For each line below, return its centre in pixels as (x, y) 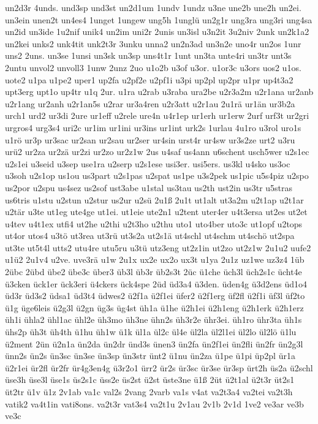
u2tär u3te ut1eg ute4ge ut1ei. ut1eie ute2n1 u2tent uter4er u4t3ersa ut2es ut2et (156, 212)
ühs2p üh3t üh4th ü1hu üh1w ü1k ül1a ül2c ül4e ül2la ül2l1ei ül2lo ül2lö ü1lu (151, 332)
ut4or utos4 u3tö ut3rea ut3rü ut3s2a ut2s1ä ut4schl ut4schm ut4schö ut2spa (150, 236)
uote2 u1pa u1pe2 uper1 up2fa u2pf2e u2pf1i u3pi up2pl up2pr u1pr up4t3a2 (149, 79)
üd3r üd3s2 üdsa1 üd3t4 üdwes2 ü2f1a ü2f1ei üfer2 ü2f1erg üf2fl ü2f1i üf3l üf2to (155, 296)
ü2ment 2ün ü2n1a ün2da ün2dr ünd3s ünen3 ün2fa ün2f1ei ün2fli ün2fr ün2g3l (154, 343)
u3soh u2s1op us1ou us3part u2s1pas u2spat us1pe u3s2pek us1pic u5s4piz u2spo (157, 176)
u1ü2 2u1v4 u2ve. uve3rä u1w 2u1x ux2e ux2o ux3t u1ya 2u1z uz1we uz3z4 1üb (155, 259)
